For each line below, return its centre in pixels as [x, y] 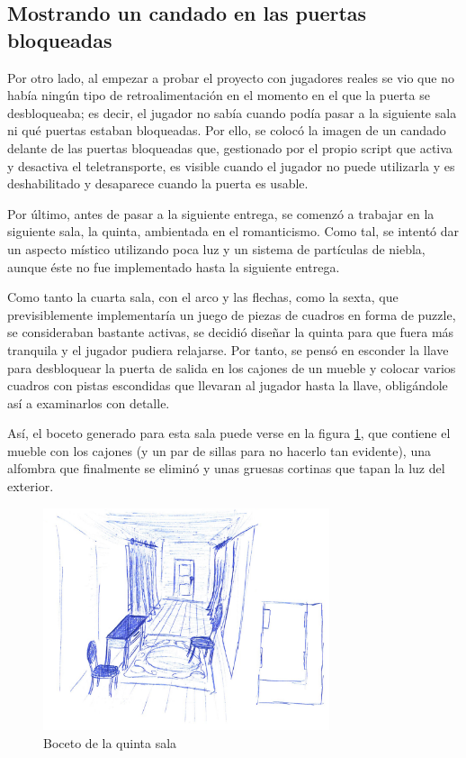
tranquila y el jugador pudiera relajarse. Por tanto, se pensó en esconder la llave [228, 349]
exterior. [31, 486]
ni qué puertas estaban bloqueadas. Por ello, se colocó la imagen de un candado [227, 130]
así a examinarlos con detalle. [89, 402]
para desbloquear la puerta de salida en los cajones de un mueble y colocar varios [232, 367]
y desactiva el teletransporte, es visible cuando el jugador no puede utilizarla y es [231, 165]
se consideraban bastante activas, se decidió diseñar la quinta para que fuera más [231, 332]
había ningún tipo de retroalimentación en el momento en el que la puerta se [219, 95]
